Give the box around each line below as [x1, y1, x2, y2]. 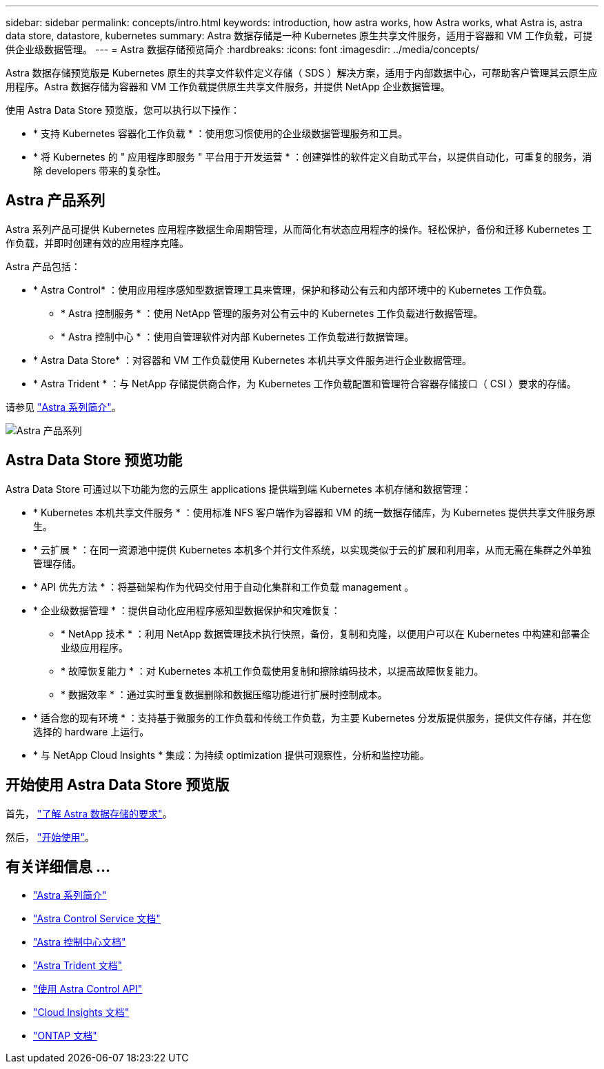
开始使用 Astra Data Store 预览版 [6, 776, 230, 794]
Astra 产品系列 [6, 192, 105, 210]
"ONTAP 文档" [33, 1030, 97, 1042]
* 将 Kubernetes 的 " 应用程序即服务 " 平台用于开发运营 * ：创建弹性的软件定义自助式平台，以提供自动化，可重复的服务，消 [33, 151, 592, 163]
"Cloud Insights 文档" [33, 1006, 130, 1019]
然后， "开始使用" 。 [6, 831, 94, 843]
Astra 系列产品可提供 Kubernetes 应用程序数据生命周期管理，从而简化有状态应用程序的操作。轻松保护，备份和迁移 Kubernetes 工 [6, 223, 592, 235]
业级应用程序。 [61, 641, 128, 653]
